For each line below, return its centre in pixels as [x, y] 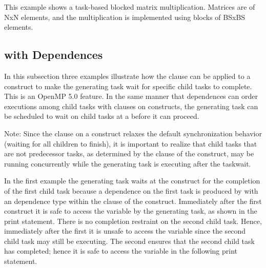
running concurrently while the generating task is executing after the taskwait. [128, 163]
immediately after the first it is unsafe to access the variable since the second [125, 231]
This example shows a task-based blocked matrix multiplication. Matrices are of [130, 7]
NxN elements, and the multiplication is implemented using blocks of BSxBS [125, 17]
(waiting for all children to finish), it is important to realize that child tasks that [131, 143]
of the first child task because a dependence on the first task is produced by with [131, 190]
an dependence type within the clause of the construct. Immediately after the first [133, 201]
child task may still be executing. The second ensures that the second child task [129, 241]
